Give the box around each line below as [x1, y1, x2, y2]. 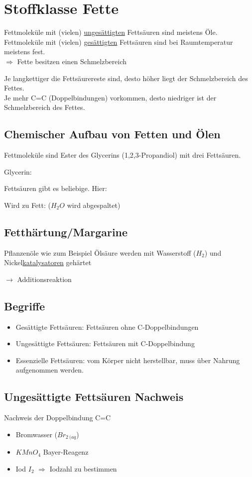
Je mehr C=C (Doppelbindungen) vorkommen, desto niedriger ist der [4, 92, 217, 102]
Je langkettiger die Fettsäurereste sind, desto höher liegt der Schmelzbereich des [4, 73, 248, 83]
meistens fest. [4, 46, 45, 57]
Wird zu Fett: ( [4, 199, 51, 210]
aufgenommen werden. [15, 365, 84, 375]
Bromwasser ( [15, 429, 58, 439]
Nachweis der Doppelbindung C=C [4, 412, 111, 423]
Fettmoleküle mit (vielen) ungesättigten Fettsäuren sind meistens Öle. [4, 27, 218, 37]
